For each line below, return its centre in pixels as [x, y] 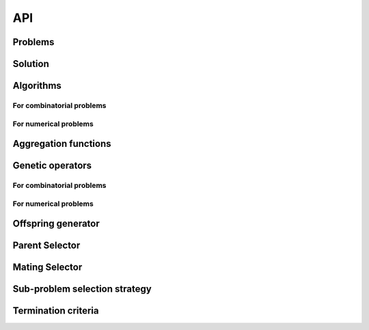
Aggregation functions [62, 144]
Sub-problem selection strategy [82, 289]
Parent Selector [46, 246]
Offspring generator [56, 224]
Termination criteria [56, 311]
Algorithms [37, 86]
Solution [31, 64]
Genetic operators [52, 166]
